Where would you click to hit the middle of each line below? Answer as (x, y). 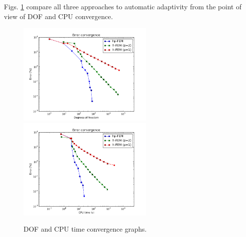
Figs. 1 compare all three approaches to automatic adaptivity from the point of (123, 6)
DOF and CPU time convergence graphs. (85, 229)
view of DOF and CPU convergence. (59, 16)
